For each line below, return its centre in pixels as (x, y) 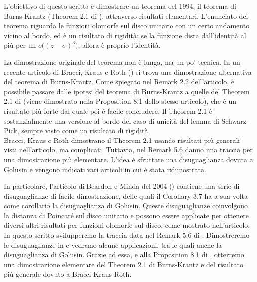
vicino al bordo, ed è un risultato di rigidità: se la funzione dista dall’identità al (125, 35)
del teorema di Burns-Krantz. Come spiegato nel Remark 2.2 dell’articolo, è (119, 81)
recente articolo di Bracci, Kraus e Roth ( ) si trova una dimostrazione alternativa (128, 71)
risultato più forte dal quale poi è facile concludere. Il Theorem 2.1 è (108, 110)
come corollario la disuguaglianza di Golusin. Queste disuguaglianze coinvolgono (126, 206)
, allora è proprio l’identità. (119, 45)
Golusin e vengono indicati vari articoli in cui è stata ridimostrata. (105, 169)
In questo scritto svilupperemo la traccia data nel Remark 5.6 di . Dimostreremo (127, 235)
